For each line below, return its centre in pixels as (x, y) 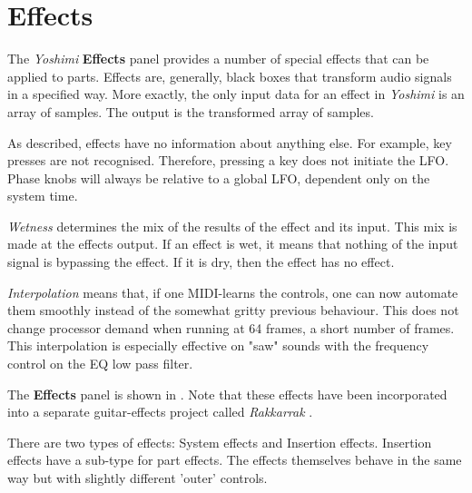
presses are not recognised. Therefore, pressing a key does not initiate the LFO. (228, 160)
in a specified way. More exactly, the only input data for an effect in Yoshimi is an (236, 94)
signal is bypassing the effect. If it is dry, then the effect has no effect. (201, 262)
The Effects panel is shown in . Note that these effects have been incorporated (227, 394)
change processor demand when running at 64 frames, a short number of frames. (231, 327)
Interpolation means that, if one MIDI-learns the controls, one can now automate (233, 292)
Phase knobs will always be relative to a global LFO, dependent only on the (219, 177)
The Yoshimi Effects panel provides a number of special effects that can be (218, 59)
